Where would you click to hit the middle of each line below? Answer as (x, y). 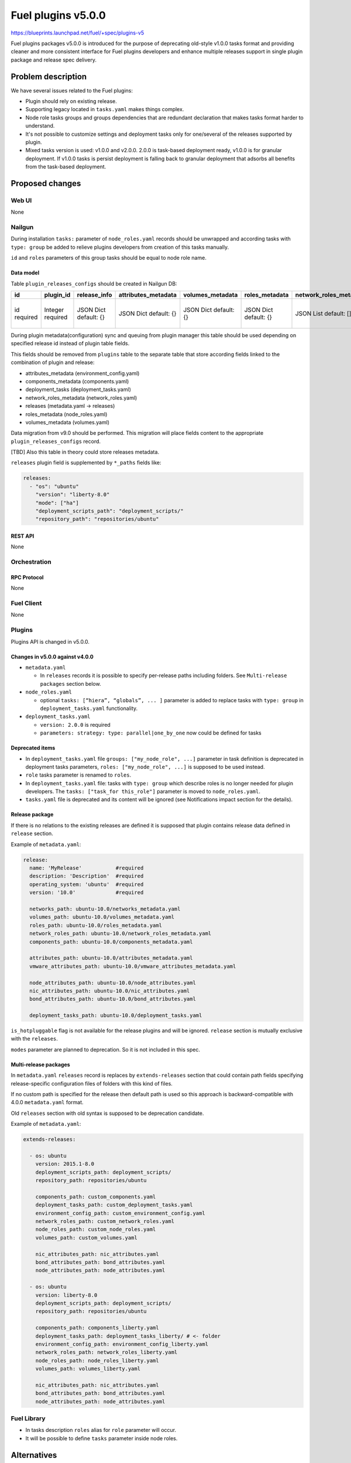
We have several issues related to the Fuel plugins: (72, 90)
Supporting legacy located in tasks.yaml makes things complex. (105, 109)
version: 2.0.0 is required (75, 724)
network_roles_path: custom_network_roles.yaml (105, 1221)
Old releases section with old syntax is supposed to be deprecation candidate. (107, 1113)
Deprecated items (33, 748)
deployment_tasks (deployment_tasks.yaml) (78, 390)
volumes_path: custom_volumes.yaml (86, 1237)
